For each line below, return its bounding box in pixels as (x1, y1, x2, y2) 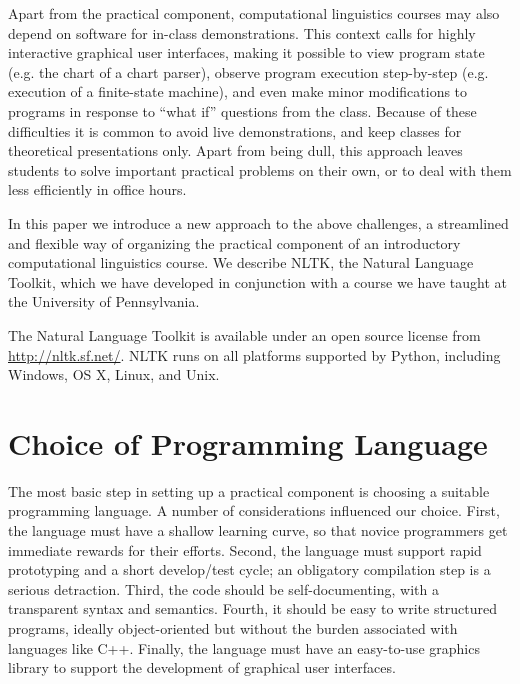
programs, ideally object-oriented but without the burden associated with (8, 617, 458, 638)
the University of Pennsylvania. (8, 291, 200, 312)
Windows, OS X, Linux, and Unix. (8, 364, 220, 385)
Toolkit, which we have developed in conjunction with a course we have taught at (8, 271, 508, 292)
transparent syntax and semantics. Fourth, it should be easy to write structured (8, 598, 498, 619)
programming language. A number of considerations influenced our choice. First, (8, 500, 500, 521)
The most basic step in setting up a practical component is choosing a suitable (8, 480, 490, 501)
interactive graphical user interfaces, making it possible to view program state (8, 42, 485, 63)
